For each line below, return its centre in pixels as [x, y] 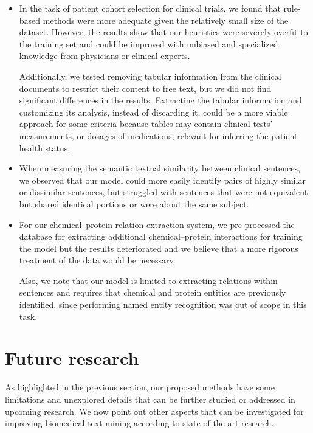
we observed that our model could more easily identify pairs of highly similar [162, 180]
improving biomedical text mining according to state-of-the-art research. [139, 423]
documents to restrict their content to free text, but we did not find [145, 88]
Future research [72, 358]
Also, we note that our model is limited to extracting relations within [148, 280]
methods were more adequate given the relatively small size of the [166, 20]
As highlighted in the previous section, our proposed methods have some [140, 387]
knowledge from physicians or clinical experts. [105, 56]
